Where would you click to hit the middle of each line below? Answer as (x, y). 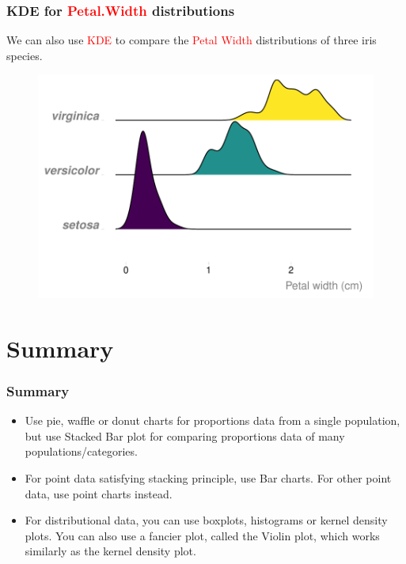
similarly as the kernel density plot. (110, 551)
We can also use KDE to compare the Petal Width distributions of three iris (192, 40)
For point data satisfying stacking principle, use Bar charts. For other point (208, 478)
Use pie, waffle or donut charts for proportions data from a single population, (212, 420)
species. (25, 55)
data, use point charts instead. (99, 493)
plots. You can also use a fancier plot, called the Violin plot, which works (202, 535)
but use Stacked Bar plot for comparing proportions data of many (185, 435)
